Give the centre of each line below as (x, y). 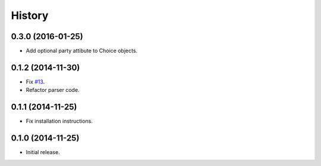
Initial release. (43, 152)
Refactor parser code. (53, 90)
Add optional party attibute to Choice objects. (82, 51)
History (30, 15)
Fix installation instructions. (59, 121)
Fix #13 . (35, 82)
